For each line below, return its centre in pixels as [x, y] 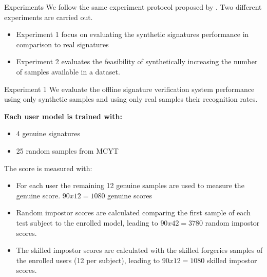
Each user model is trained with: [63, 116]
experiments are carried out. [49, 17]
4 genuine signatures [48, 133]
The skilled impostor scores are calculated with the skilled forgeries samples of [139, 250]
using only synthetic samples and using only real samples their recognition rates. [131, 99]
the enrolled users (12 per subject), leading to [88, 260]
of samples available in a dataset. [68, 71]
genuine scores [130, 195]
